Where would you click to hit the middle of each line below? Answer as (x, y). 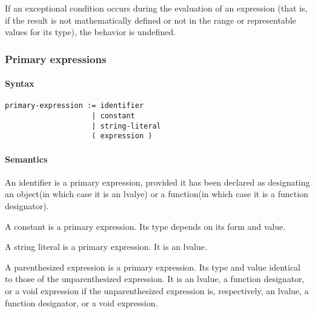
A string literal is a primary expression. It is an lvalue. (106, 247)
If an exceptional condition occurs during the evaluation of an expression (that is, (156, 8)
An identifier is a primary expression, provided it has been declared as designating (157, 182)
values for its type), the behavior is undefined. (90, 32)
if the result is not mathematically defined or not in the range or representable (151, 20)
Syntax (20, 83)
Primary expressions (56, 59)
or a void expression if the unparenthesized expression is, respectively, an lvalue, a (157, 291)
